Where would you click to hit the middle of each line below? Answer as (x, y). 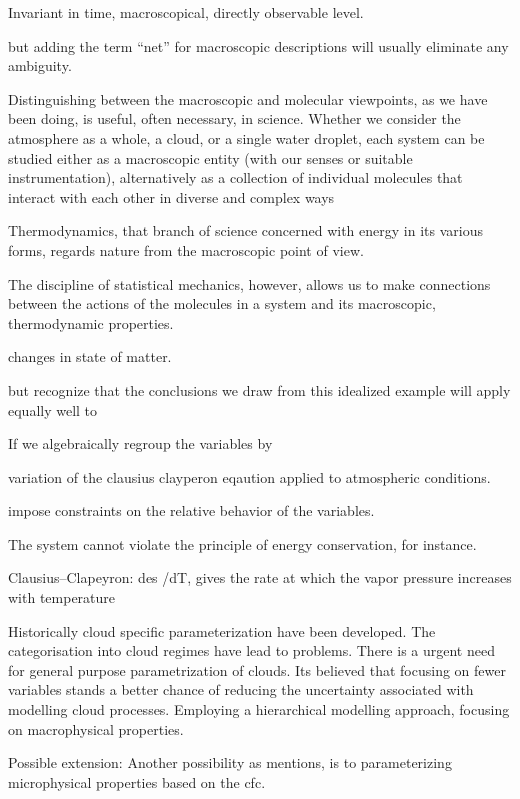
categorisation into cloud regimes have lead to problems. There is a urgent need (251, 650)
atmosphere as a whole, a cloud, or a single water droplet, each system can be (246, 137)
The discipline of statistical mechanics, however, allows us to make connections (249, 283)
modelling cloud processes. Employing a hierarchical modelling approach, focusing (259, 709)
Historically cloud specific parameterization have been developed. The (222, 630)
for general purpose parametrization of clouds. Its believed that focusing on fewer (257, 669)
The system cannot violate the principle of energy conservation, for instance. (242, 543)
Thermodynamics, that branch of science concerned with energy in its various (245, 230)
